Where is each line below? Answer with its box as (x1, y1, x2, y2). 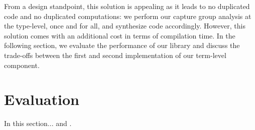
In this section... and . (4, 118, 72, 128)
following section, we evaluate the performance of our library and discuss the (4, 40, 240, 50)
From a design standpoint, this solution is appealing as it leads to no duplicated (4, 1, 250, 11)
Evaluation (4, 89, 79, 109)
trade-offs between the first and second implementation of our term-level (4, 49, 226, 60)
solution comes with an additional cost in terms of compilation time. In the (4, 30, 235, 40)
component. (4, 59, 40, 70)
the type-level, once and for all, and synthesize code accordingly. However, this (4, 20, 245, 31)
